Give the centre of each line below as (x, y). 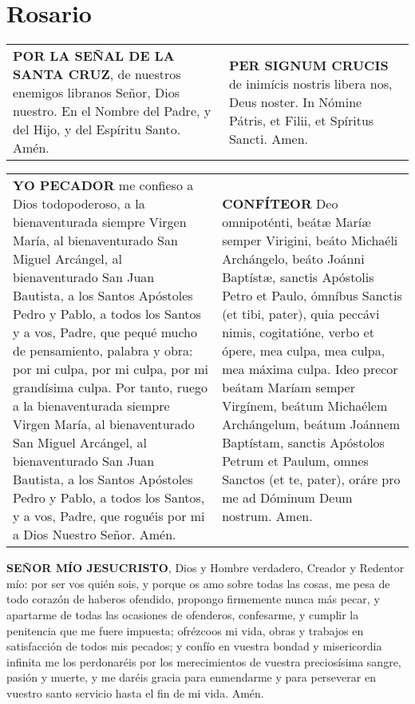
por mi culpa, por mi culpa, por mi (111, 369)
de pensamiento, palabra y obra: (103, 351)
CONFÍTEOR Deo (280, 204)
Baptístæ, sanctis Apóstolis (298, 277)
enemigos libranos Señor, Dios (97, 93)
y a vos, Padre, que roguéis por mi (109, 516)
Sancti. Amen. (269, 138)
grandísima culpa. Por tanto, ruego (111, 388)
